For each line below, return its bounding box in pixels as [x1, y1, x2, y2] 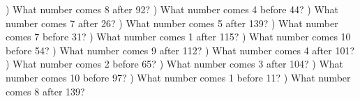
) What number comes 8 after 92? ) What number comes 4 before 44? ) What [6, 2, 339, 16]
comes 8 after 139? [6, 84, 85, 98]
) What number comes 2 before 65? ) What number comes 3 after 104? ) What [6, 56, 344, 71]
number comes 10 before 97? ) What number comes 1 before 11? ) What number [6, 70, 351, 84]
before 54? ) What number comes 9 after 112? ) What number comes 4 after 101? [6, 42, 355, 57]
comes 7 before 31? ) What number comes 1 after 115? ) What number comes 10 [6, 29, 351, 44]
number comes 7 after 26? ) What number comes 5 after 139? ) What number [6, 15, 338, 30]
